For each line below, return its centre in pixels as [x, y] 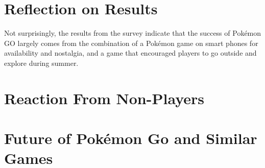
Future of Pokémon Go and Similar [131, 138]
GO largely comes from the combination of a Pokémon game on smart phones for [131, 43]
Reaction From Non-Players [104, 98]
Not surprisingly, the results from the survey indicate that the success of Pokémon [133, 33]
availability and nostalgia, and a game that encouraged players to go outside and [130, 53]
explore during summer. [41, 63]
